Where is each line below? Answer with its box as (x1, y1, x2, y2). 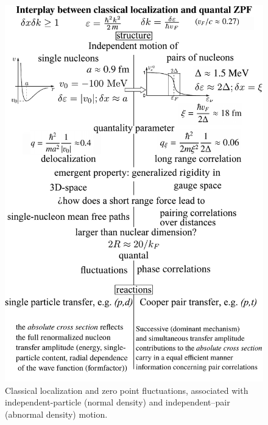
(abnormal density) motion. (5, 407, 108, 420)
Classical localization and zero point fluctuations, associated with (5, 383, 249, 396)
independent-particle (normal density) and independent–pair (5, 396, 230, 409)
